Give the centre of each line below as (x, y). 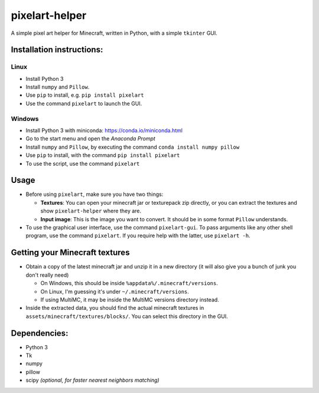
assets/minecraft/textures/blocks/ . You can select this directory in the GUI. (127, 316)
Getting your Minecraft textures (70, 253)
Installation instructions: (57, 50)
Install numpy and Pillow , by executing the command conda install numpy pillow (133, 147)
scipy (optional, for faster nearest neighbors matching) (92, 380)
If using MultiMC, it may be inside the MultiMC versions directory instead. (130, 299)
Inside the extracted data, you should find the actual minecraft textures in (115, 308)
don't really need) (47, 275)
